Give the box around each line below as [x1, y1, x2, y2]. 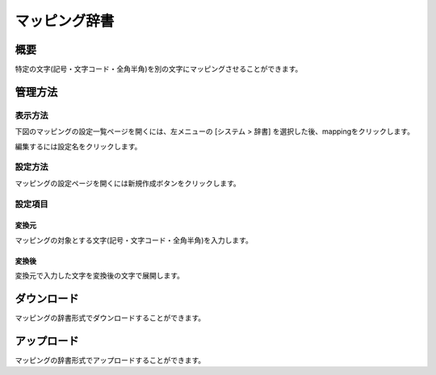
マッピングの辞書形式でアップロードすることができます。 [15, 355, 206, 365]
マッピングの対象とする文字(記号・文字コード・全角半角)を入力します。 [15, 235, 254, 245]
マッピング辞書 [15, 12, 115, 30]
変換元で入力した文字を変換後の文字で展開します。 [15, 271, 185, 281]
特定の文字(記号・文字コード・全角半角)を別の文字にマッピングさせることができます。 [15, 65, 303, 74]
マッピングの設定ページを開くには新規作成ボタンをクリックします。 [15, 178, 241, 188]
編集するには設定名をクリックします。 [15, 141, 142, 151]
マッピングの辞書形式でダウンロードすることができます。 [15, 313, 206, 323]
